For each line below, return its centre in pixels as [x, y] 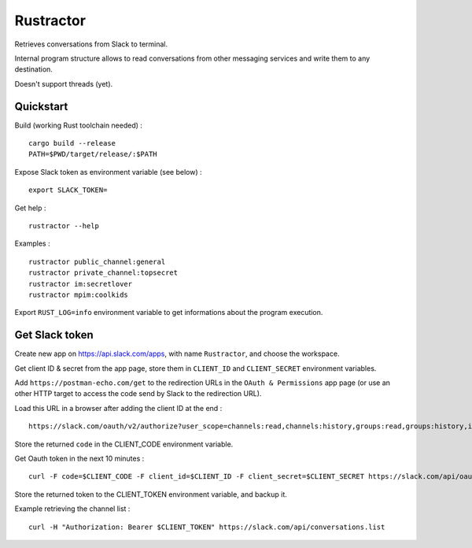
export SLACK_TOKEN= [68, 190]
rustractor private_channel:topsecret [103, 273]
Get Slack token [54, 335]
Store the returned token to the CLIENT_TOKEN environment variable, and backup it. [151, 494]
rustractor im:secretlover [81, 284]
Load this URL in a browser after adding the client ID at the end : [118, 408]
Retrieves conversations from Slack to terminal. [91, 44]
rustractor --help [64, 226]
